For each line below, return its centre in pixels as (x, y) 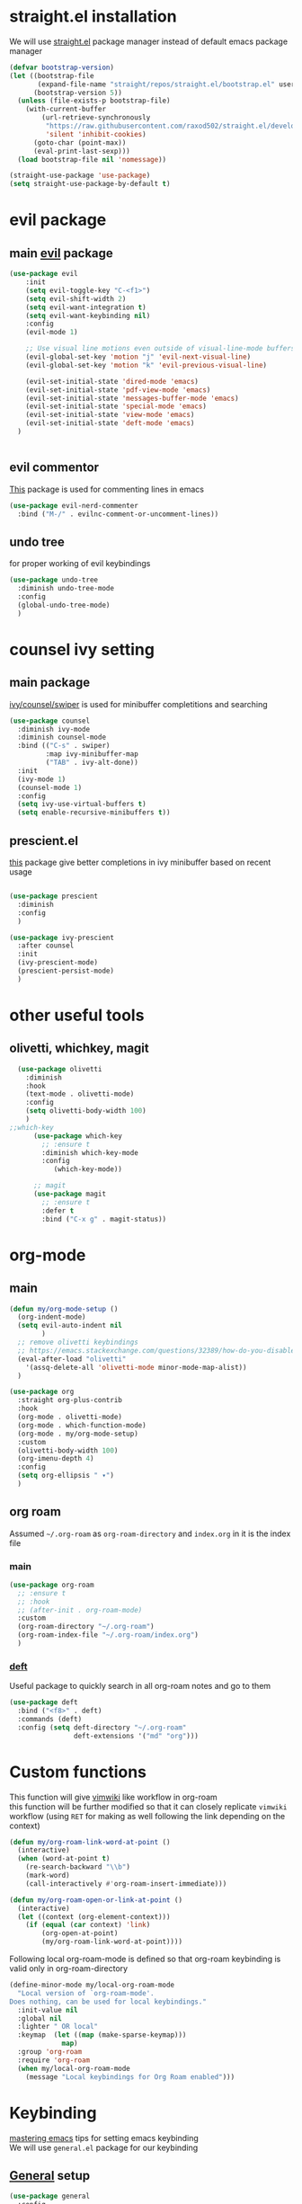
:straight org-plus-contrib (70, 1400)
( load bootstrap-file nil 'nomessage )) (92, 159)
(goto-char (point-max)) (80, 142)
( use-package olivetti (60, 1069)
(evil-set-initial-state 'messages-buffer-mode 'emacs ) (133, 398)
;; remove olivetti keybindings (78, 1342)
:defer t (58, 1211)
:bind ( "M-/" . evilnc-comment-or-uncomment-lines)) (118, 514)
